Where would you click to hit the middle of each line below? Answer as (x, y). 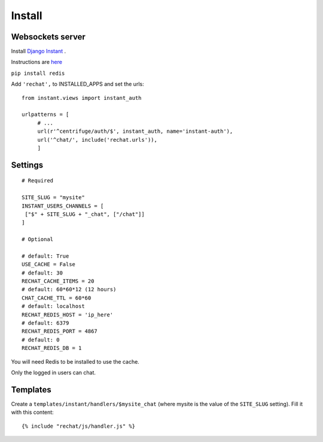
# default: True (45, 256)
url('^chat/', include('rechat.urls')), (97, 140)
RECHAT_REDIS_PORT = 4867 (60, 331)
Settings (27, 165)
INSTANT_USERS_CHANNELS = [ (63, 206)
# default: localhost (53, 306)
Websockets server (48, 37)
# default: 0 (41, 340)
